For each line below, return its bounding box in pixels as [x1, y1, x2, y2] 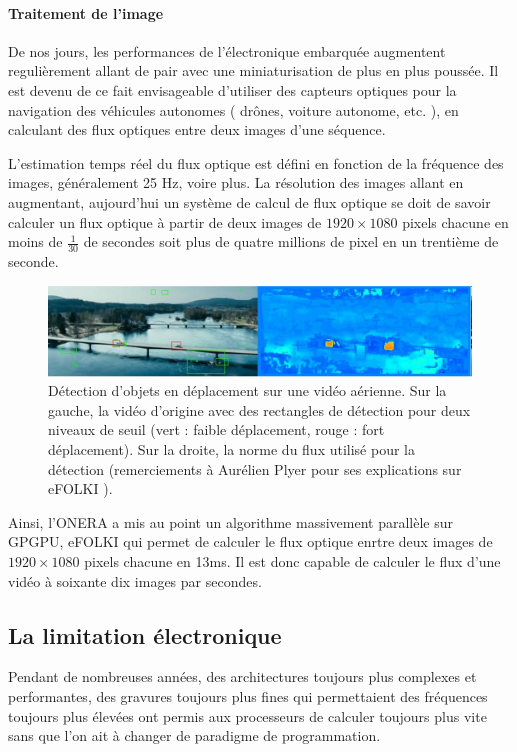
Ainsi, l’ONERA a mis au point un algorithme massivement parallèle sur [8, 511, 454, 532]
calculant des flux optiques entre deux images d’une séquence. [8, 119, 386, 140]
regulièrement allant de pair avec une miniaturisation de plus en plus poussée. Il [8, 60, 499, 81]
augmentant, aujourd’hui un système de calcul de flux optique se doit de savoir [8, 191, 491, 212]
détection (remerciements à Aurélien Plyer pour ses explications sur [48, 458, 462, 479]
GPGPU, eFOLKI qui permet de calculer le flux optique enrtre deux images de [8, 531, 493, 552]
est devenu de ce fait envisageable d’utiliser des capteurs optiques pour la [8, 79, 457, 100]
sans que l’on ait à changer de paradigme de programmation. [8, 725, 381, 746]
